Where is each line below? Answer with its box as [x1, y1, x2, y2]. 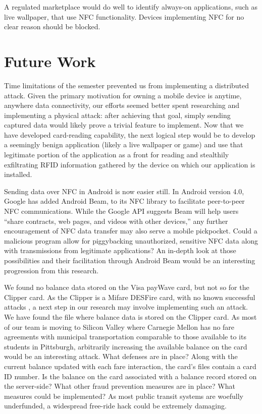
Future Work [4, 50, 96, 71]
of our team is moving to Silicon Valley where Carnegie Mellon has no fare [4, 321, 235, 332]
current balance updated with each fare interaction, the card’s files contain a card [4, 361, 256, 371]
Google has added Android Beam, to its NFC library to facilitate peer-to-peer [4, 196, 245, 206]
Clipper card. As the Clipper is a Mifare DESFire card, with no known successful [4, 291, 255, 302]
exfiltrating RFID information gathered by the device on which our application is [4, 159, 255, 169]
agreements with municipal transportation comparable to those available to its [4, 331, 246, 342]
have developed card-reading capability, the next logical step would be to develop [4, 129, 255, 140]
